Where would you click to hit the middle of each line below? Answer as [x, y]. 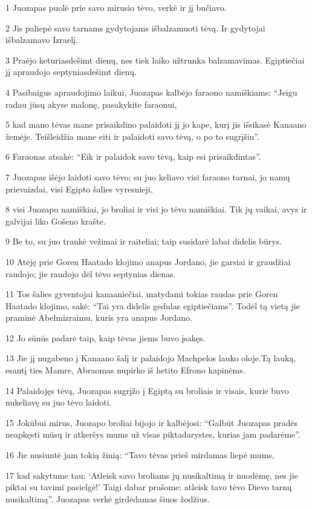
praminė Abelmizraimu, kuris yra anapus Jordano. [99, 317]
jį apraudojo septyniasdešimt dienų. [71, 72]
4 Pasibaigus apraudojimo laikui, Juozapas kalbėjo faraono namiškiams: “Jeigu [151, 92]
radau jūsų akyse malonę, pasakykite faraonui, [91, 104]
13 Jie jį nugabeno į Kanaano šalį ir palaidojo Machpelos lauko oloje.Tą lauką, [151, 358]
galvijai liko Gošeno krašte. [56, 221]
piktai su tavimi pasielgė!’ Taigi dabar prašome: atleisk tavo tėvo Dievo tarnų [149, 487]
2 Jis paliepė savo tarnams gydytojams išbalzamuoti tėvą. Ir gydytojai [135, 28]
